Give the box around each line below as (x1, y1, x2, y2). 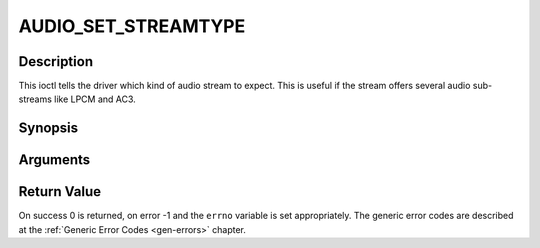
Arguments (18, 151, 91, 169)
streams (18, 93, 52, 105)
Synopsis (18, 120, 79, 137)
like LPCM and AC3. (53, 93, 137, 105)
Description (18, 53, 94, 70)
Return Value (18, 183, 102, 200)
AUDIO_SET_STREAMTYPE (18, 15, 246, 37)
